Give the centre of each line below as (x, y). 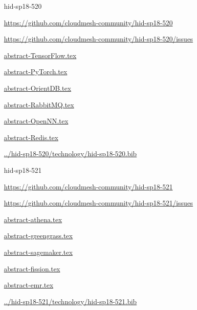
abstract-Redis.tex (31, 137)
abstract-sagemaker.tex (38, 252)
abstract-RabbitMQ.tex (39, 104)
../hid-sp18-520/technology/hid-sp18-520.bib (70, 154)
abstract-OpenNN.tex (36, 121)
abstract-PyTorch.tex (36, 72)
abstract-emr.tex (29, 285)
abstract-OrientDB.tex (38, 88)
